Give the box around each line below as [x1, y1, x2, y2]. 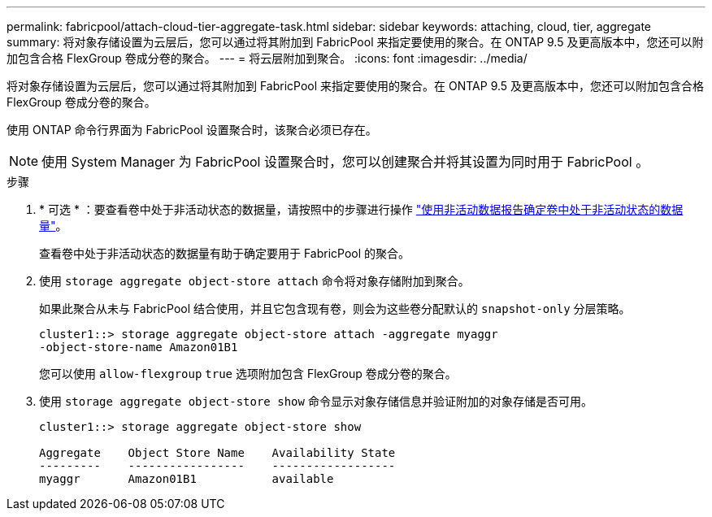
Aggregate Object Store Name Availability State [39, 446, 396, 459]
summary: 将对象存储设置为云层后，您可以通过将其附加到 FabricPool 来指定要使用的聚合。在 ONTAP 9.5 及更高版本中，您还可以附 [7, 35, 704, 49]
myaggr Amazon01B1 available [39, 472, 334, 485]
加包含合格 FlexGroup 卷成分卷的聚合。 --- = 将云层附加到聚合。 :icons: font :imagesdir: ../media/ [7, 51, 527, 65]
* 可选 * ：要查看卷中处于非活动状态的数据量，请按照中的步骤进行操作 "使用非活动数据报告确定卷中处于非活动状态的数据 [39, 202, 684, 216]
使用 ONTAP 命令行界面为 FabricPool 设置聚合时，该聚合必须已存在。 [7, 123, 377, 137]
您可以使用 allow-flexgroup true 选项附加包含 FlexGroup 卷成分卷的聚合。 [39, 367, 457, 380]
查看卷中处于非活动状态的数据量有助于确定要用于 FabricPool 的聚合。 [39, 246, 410, 260]
